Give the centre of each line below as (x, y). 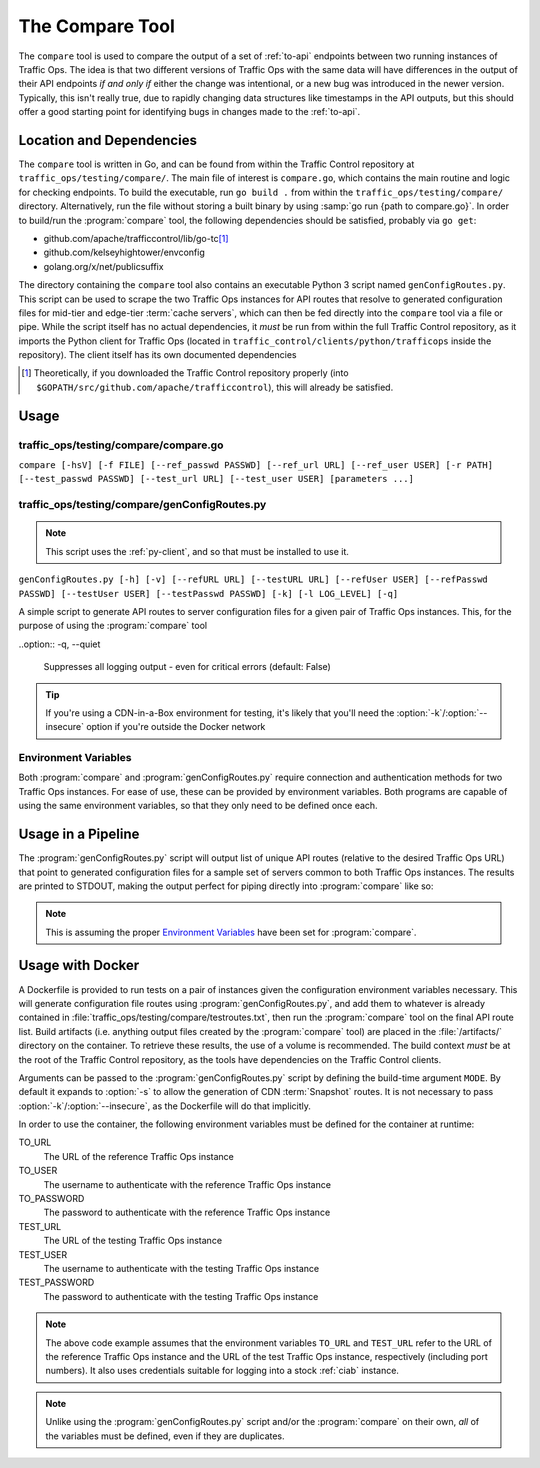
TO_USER (38, 1171)
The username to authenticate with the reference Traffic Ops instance (187, 1184)
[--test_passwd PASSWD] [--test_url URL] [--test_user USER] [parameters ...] (216, 479)
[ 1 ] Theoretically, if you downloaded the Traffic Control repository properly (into (185, 373)
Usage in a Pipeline (79, 834)
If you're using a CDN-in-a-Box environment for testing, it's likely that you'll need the (220, 712)
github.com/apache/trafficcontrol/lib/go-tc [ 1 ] (136, 238)
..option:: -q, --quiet (59, 644)
